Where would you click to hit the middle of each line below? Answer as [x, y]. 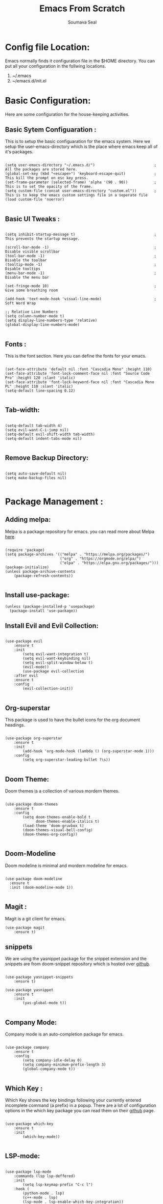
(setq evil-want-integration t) [56, 654]
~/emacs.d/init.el [29, 81]
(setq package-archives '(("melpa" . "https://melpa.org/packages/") [78, 554]
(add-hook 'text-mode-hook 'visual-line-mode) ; [81, 299]
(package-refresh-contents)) [44, 576]
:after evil [26, 676]
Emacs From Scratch [82, 9]
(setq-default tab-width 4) [34, 425]
